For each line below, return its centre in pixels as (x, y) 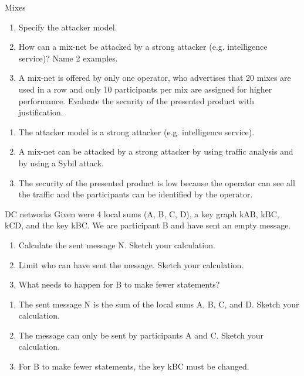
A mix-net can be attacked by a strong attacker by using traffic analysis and (156, 151)
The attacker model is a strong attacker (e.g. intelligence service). (136, 131)
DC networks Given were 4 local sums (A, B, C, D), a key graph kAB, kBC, (142, 213)
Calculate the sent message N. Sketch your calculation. (117, 245)
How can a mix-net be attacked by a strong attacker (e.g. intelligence (143, 47)
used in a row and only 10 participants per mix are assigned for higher (145, 89)
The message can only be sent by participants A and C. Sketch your (141, 335)
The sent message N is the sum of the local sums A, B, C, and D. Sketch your (159, 304)
